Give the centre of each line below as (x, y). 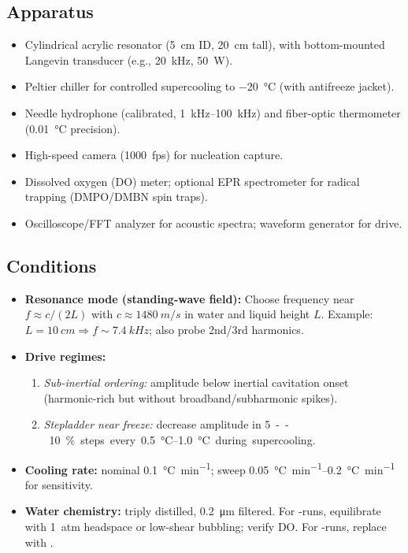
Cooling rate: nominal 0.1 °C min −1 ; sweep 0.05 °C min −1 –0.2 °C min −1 (210, 468)
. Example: (347, 314)
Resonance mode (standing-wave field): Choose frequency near (189, 298)
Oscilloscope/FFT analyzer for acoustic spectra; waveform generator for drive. (213, 223)
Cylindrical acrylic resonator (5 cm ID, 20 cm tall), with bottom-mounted (205, 45)
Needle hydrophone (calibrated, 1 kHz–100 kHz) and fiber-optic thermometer (213, 112)
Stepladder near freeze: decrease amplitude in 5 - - (166, 424)
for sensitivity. (59, 484)
